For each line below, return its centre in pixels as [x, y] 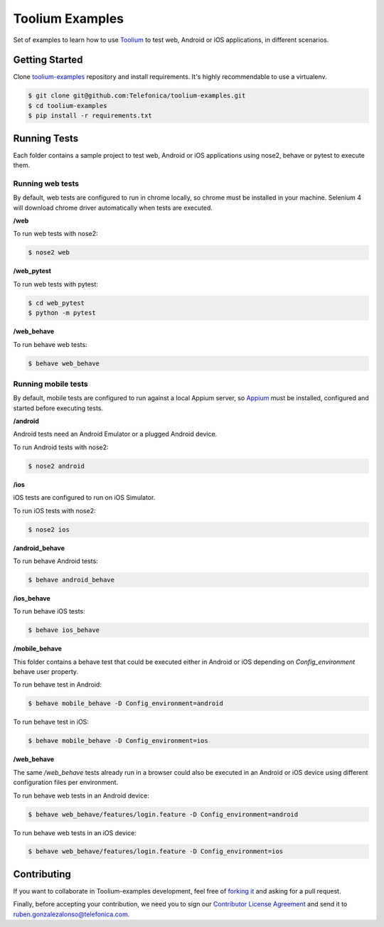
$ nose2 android [57, 466]
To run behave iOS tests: [49, 611]
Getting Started [48, 60]
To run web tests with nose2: [56, 234]
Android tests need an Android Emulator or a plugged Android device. [115, 434]
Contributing [42, 874]
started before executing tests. [58, 408]
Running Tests [46, 138]
